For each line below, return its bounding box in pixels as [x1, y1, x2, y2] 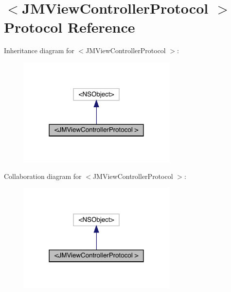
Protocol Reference [4, 17, 135, 37]
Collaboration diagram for [4, 171, 82, 181]
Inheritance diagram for [4, 45, 74, 56]
